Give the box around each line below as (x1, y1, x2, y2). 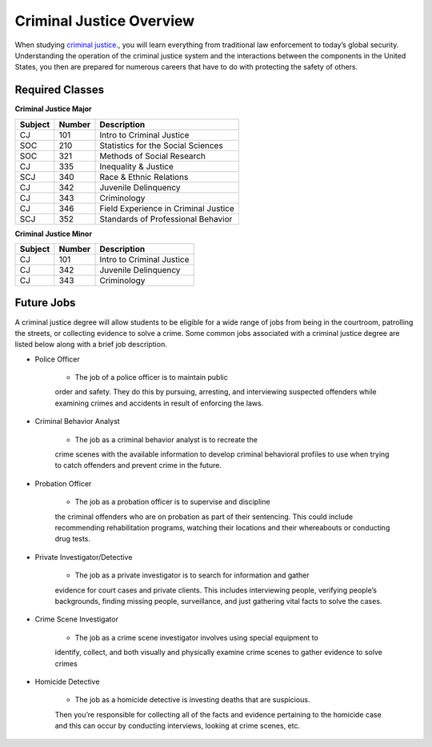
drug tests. (54, 534, 91, 544)
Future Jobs (14, 296, 76, 310)
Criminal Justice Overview (14, 12, 195, 30)
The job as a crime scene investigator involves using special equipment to (74, 633, 319, 642)
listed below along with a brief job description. (14, 340, 167, 350)
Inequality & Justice (99, 161, 174, 172)
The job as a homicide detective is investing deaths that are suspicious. (74, 695, 310, 705)
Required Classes (14, 83, 105, 97)
